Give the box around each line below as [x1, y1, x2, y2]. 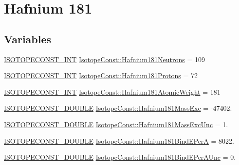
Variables [4, 31, 52, 46]
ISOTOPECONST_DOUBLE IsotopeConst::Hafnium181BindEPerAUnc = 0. [4, 152, 236, 162]
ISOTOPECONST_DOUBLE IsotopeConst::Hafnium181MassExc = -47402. [4, 103, 232, 113]
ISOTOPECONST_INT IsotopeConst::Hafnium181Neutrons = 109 [4, 54, 205, 64]
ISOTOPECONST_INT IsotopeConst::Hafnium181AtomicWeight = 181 [4, 86, 221, 97]
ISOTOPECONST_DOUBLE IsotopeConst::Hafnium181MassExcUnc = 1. [4, 119, 228, 129]
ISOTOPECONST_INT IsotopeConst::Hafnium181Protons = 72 [4, 70, 198, 81]
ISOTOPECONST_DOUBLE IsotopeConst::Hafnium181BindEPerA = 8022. [4, 135, 234, 146]
